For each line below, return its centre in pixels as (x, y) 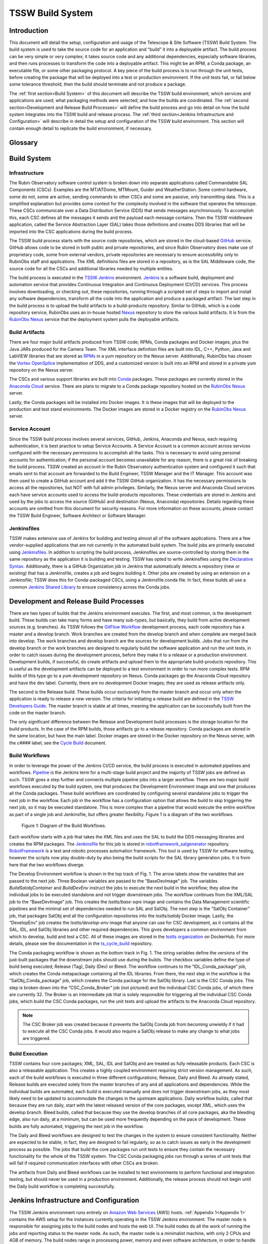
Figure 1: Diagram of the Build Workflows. (64, 826)
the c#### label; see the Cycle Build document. (58, 743)
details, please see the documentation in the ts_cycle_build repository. (81, 943)
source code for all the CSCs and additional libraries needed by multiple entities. (91, 268)
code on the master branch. (38, 713)
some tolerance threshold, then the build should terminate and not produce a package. (98, 84)
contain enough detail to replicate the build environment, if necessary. (81, 128)
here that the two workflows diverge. (47, 865)
